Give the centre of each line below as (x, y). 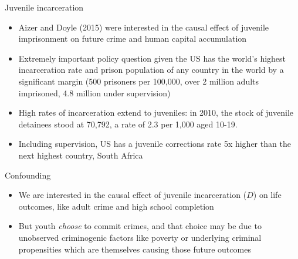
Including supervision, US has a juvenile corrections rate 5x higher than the (155, 144)
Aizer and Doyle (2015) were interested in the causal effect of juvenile (144, 27)
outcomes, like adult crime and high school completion (116, 206)
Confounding (28, 175)
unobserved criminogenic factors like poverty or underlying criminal (140, 237)
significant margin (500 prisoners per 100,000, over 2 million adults (139, 81)
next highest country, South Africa (81, 155)
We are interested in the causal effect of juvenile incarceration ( (133, 195)
